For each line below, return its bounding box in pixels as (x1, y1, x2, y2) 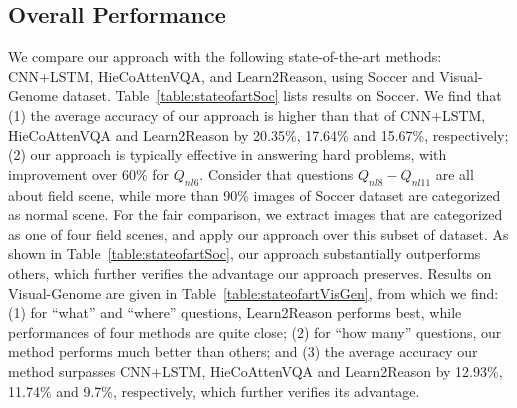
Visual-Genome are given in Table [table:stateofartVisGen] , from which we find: (8, 282, 499, 303)
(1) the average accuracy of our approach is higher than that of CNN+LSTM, (8, 104, 486, 125)
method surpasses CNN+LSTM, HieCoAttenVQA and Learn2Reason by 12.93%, (8, 360, 503, 381)
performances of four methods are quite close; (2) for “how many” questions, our (8, 321, 502, 342)
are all (435, 163, 474, 184)
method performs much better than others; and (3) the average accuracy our (8, 341, 478, 362)
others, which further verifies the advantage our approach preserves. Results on (8, 262, 492, 283)
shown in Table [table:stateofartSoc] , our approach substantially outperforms (8, 243, 481, 264)
